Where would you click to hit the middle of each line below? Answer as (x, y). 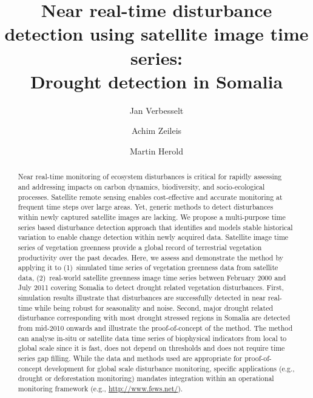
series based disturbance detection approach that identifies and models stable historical (155, 227)
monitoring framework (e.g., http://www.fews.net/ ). (100, 389)
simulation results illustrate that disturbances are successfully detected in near (142, 298)
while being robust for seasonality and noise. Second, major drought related (154, 307)
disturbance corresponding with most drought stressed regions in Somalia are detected (154, 318)
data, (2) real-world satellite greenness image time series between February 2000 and (152, 277)
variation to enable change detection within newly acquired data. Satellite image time (153, 237)
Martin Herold (156, 151)
